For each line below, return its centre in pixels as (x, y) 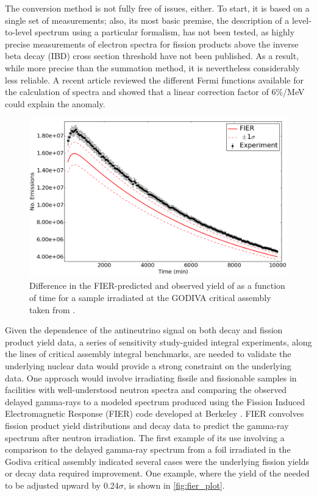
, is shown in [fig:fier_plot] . (174, 485)
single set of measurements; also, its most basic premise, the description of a (147, 20)
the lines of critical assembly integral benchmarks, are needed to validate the (148, 354)
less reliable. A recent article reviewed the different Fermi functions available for (154, 80)
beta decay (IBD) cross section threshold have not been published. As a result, (152, 56)
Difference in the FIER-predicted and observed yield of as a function (157, 285)
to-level (19, 32)
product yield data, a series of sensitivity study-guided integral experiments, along (158, 342)
